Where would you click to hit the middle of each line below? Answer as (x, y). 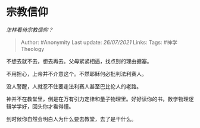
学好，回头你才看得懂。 (45, 106)
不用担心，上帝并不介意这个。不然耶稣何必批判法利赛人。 (76, 73)
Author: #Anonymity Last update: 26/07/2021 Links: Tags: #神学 (99, 42)
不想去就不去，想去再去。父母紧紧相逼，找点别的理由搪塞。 (79, 61)
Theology (32, 49)
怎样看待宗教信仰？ (30, 30)
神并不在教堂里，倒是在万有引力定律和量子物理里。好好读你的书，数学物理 (97, 99)
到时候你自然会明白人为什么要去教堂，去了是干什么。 (71, 119)
